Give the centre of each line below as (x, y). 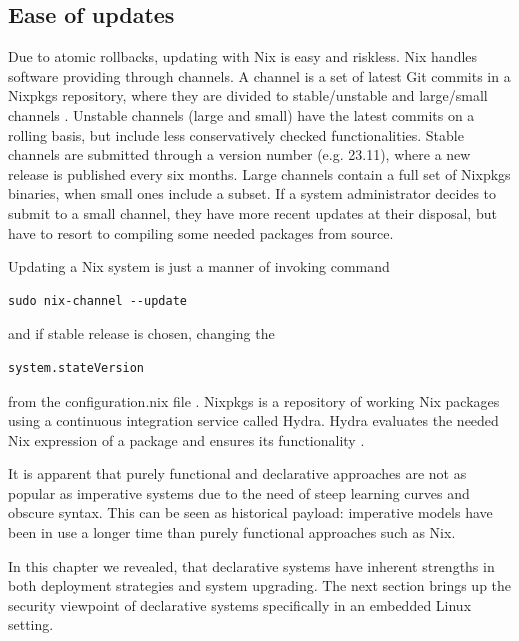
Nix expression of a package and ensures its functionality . (186, 439)
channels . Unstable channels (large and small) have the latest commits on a (241, 114)
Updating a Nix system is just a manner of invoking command (199, 266)
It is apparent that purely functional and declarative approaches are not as (237, 473)
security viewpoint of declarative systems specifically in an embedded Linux (240, 604)
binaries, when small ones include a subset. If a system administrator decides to (252, 193)
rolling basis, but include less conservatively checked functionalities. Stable (236, 134)
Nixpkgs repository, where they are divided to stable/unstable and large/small (248, 95)
